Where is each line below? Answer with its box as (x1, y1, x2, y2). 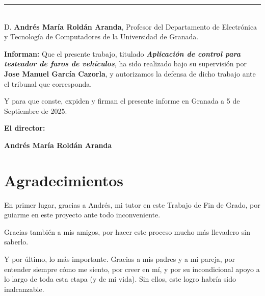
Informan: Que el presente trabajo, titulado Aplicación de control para (4, 48, 241, 59)
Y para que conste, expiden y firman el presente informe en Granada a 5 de (4, 95, 240, 106)
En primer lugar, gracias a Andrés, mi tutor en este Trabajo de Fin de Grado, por (4, 199, 260, 210)
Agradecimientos (4, 169, 124, 190)
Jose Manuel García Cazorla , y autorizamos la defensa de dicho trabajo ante (4, 68, 256, 79)
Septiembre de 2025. (4, 105, 67, 116)
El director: (4, 122, 45, 133)
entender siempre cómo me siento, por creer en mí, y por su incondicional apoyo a (4, 263, 260, 274)
